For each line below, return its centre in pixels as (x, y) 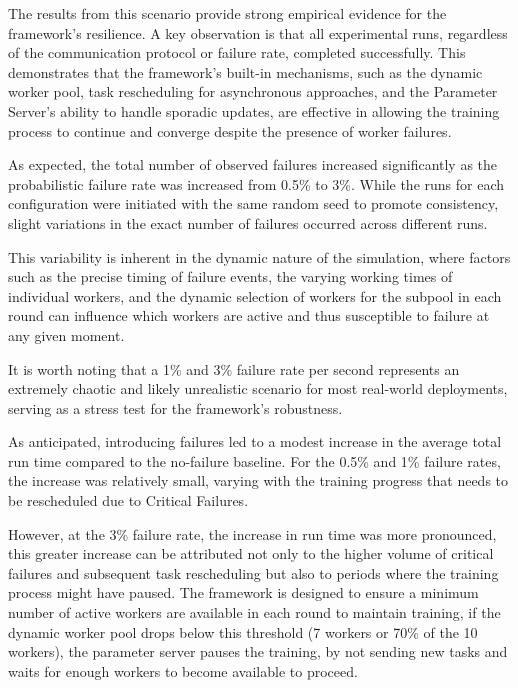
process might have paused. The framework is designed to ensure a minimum (243, 592)
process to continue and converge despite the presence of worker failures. (230, 130)
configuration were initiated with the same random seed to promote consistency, (253, 203)
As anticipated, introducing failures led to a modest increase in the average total (255, 441)
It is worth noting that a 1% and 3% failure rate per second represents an (234, 368)
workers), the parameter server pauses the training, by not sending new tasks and (258, 651)
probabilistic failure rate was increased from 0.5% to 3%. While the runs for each (256, 183)
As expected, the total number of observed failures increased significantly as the (253, 164)
